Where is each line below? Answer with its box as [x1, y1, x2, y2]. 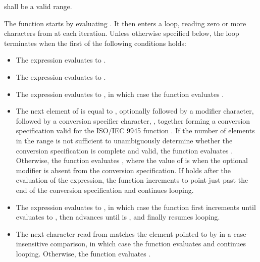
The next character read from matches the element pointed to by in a [16, 228, 231, 239]
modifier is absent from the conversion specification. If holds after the [16, 165, 231, 175]
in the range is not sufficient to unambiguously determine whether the [16, 135, 233, 145]
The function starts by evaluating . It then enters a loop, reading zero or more [4, 18, 246, 28]
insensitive [16, 238, 48, 249]
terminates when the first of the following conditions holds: [4, 37, 186, 48]
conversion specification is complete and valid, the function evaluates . [16, 145, 233, 155]
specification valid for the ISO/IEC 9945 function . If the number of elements [16, 125, 255, 136]
